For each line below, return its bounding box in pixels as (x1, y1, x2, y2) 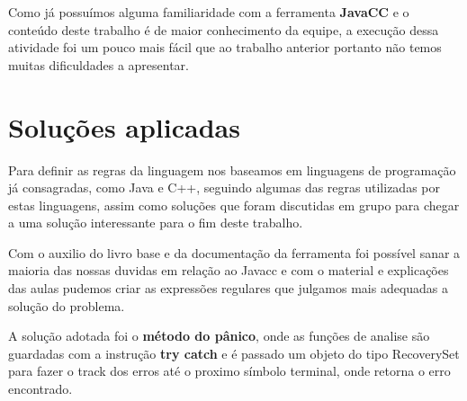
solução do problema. (8, 296, 125, 315)
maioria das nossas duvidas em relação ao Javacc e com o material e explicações (8, 261, 449, 280)
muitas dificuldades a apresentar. (8, 55, 189, 74)
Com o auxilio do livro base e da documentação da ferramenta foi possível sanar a (8, 243, 461, 262)
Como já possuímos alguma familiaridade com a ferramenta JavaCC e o (8, 3, 409, 21)
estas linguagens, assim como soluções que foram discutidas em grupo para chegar (8, 195, 460, 214)
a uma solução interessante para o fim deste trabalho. (8, 213, 303, 232)
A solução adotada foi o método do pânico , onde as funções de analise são (8, 326, 430, 345)
